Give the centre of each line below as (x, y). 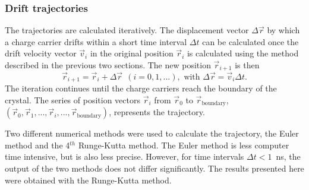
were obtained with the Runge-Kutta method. (88, 180)
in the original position (132, 53)
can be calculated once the (250, 41)
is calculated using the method (243, 53)
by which (283, 30)
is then (247, 65)
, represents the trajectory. (157, 112)
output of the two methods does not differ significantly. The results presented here (154, 168)
